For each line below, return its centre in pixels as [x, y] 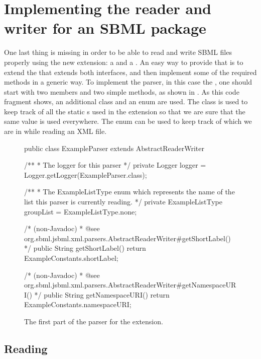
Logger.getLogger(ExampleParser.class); [86, 174]
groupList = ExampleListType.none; [81, 211]
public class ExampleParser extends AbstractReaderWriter [114, 148]
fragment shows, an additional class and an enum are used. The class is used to [126, 101]
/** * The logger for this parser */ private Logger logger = [115, 165]
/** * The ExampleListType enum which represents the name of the [129, 192]
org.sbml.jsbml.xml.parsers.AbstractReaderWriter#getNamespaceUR [130, 285]
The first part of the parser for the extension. [94, 321]
